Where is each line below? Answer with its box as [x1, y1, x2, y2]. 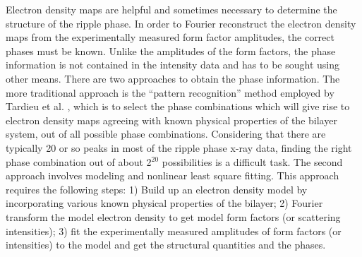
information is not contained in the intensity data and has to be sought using [6, 57, 339, 72]
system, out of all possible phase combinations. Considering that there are [6, 126, 326, 141]
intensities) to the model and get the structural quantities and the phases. [6, 237, 326, 252]
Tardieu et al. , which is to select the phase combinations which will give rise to [6, 99, 350, 114]
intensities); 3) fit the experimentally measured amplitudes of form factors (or [6, 223, 342, 238]
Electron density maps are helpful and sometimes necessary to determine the [6, 2, 337, 16]
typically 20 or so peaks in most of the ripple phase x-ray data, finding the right [6, 140, 352, 155]
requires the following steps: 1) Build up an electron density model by [6, 181, 308, 196]
